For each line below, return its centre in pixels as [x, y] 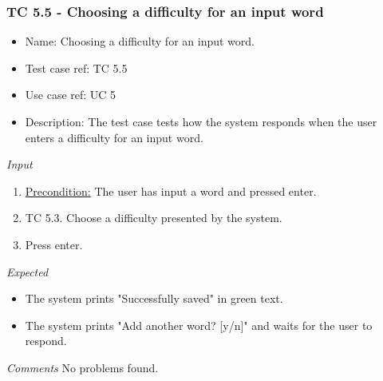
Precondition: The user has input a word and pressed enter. [171, 190]
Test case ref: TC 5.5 [76, 67]
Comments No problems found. [83, 367]
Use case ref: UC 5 [71, 95]
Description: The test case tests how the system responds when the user [201, 121]
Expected [28, 271]
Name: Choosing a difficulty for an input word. [140, 41]
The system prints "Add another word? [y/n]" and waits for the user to [199, 325]
